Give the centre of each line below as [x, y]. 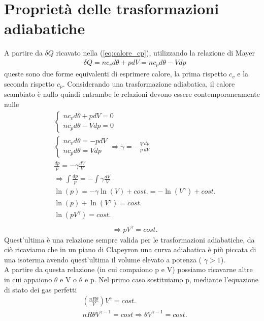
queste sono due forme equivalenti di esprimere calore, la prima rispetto [115, 74]
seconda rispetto [29, 83]
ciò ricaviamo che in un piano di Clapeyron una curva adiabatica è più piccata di [130, 249]
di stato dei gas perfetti [41, 289]
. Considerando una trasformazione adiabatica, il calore [149, 83]
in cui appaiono [28, 279]
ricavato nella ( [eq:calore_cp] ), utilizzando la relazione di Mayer [155, 53]
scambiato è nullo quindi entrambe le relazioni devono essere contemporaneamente [132, 94]
